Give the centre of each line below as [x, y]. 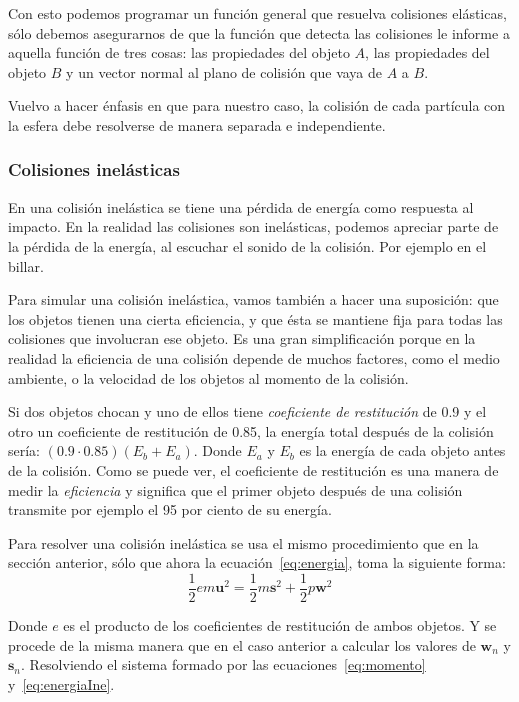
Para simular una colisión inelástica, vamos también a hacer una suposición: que [253, 299]
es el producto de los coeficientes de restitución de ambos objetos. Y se [280, 624]
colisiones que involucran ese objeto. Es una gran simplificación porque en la [242, 338]
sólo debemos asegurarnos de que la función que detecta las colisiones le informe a [259, 32]
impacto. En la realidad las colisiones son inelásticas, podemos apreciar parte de [253, 226]
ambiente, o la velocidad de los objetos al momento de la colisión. [208, 377]
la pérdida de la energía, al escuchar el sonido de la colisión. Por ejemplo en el [247, 245]
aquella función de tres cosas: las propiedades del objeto [179, 52]
